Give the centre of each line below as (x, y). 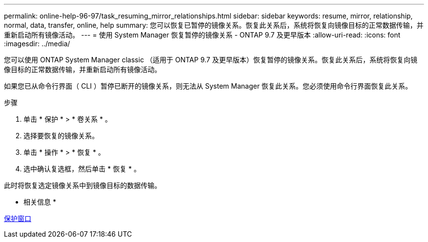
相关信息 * (40, 202)
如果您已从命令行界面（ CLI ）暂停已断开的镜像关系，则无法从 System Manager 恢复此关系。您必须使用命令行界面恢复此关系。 (208, 86)
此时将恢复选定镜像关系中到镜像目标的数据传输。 (83, 185)
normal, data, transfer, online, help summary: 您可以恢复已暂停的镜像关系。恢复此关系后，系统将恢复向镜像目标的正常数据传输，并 (214, 25)
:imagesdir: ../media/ (37, 44)
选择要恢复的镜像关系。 (61, 136)
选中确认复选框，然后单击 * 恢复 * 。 (82, 169)
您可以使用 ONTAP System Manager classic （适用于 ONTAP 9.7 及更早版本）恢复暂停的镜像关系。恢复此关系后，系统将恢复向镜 (211, 60)
